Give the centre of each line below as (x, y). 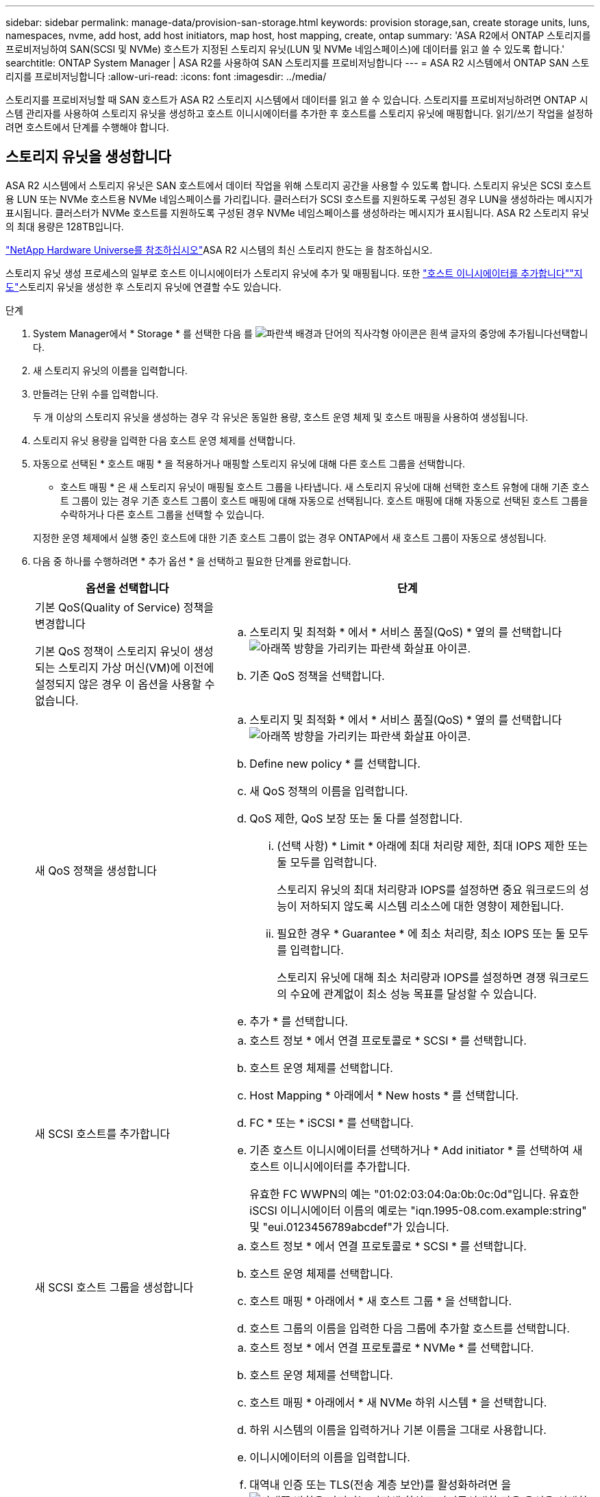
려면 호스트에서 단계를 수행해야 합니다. (87, 127)
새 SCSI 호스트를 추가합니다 (103, 1133)
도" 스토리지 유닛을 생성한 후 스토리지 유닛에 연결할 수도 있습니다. (143, 287)
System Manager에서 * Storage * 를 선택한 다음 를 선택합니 (311, 333)
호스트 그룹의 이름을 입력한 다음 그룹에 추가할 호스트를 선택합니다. (410, 1328)
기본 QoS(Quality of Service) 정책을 (124, 607)
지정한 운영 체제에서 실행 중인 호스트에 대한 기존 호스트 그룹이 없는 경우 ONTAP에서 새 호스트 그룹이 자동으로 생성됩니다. (290, 537)
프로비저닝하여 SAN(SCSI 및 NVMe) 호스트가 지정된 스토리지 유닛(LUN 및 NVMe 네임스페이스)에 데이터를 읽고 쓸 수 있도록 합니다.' (285, 49)
